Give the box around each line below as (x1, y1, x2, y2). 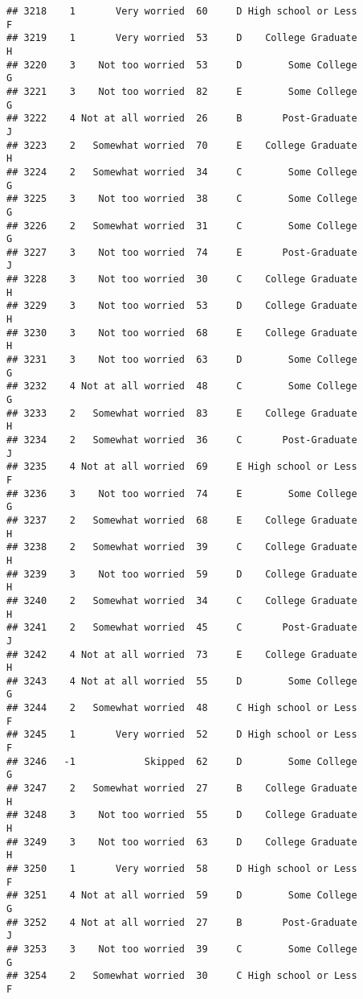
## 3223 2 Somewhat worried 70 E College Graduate (6, 139, 357, 151)
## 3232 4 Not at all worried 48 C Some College (6, 380, 357, 393)
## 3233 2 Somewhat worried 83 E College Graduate (6, 407, 357, 419)
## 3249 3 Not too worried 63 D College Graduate (6, 836, 357, 848)
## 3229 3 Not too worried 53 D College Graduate (6, 300, 357, 312)
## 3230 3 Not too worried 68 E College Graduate (6, 327, 357, 339)
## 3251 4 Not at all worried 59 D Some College (6, 890, 357, 902)
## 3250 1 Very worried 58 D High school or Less (6, 863, 357, 874)
